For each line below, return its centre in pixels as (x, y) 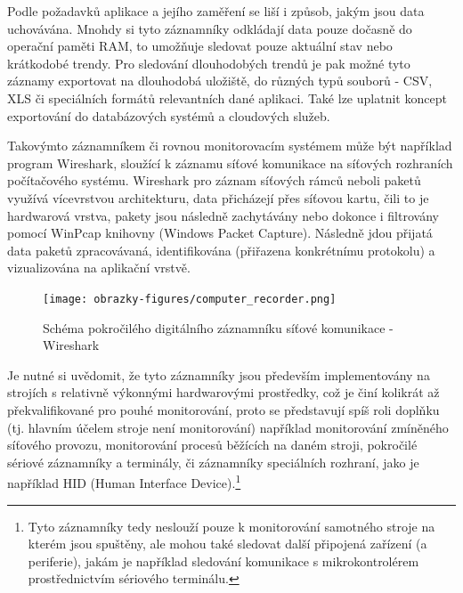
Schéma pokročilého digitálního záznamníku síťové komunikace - (218, 327)
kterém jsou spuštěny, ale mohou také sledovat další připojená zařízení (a (227, 544)
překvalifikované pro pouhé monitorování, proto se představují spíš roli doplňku (223, 409)
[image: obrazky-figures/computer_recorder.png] (190, 299)
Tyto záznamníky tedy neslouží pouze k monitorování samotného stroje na (231, 526)
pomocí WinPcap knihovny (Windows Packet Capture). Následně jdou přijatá (220, 233)
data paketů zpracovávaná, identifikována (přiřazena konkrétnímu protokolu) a (221, 250)
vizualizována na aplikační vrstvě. (99, 268)
